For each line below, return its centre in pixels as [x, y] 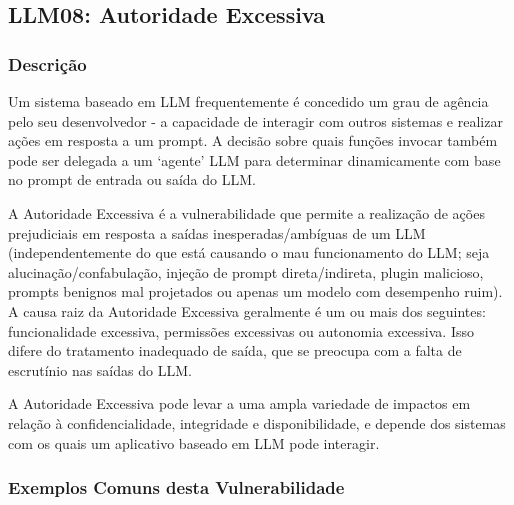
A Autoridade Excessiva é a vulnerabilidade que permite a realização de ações [246, 212]
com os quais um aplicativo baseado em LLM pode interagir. [194, 442]
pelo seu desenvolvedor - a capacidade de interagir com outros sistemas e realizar [255, 120]
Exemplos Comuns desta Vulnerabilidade [176, 487]
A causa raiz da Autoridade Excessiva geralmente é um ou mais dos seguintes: [247, 310]
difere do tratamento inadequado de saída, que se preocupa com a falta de [235, 350]
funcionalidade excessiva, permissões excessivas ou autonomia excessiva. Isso [241, 330]
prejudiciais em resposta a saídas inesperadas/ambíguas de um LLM [217, 232]
